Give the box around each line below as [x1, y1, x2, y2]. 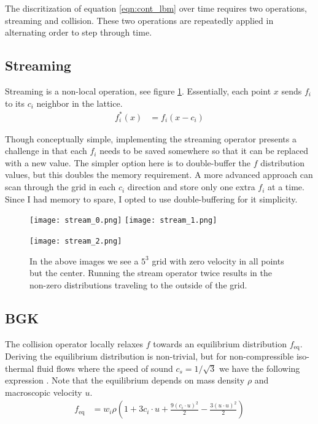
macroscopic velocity [5, 385, 82, 398]
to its [5, 96, 25, 109]
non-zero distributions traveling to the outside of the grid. [29, 278, 247, 291]
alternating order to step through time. [5, 26, 152, 39]
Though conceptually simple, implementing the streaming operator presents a [5, 132, 297, 145]
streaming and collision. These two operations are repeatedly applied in [5, 13, 274, 26]
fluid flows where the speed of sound [37, 361, 173, 374]
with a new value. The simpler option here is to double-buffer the [5, 156, 251, 169]
